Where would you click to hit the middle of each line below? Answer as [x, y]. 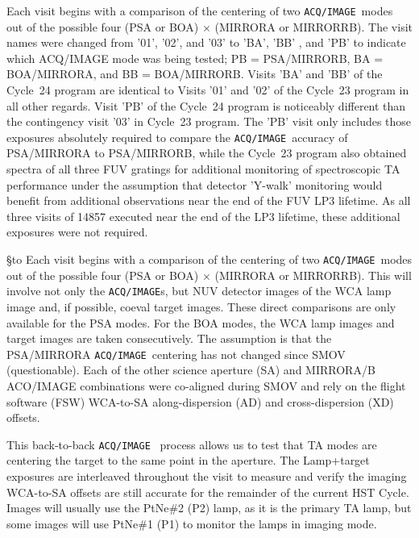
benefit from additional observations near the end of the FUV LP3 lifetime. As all [209, 200]
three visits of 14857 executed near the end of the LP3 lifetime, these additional [203, 216]
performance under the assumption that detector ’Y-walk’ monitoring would [195, 184]
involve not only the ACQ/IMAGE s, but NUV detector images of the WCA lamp [199, 291]
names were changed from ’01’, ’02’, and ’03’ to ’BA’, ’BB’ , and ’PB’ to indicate [206, 42]
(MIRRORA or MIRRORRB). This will [313, 275]
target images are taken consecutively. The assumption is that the [169, 338]
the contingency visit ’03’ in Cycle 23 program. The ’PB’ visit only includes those [209, 121]
